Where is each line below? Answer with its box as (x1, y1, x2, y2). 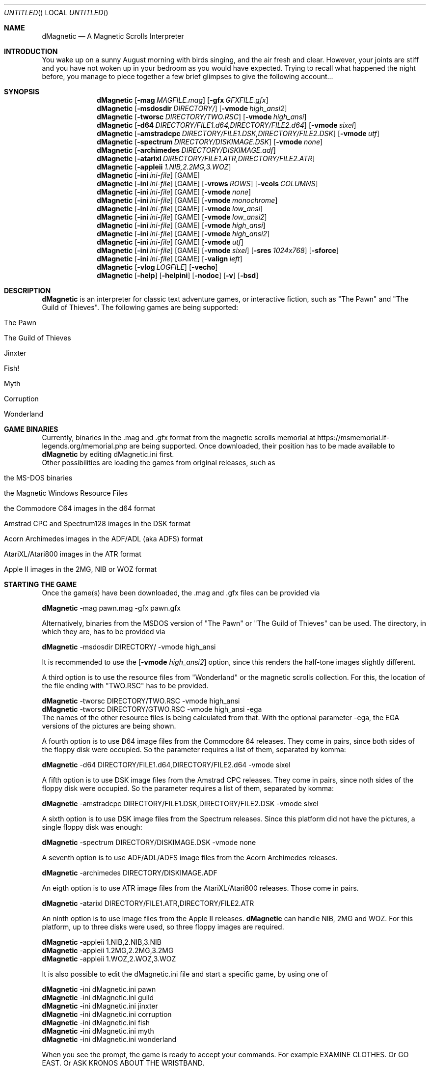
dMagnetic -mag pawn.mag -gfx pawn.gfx (42, 604, 181, 612)
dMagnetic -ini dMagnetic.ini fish (42, 1018, 150, 1027)
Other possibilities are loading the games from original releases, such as (42, 458, 275, 467)
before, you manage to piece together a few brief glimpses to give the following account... (42, 72, 333, 81)
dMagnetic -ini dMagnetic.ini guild (42, 993, 154, 1002)
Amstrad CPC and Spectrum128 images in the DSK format (4, 519, 190, 528)
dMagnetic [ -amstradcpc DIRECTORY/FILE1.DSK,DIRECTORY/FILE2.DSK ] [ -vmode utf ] (97, 129, 379, 138)
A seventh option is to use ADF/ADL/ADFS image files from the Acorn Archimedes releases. (42, 853, 338, 862)
